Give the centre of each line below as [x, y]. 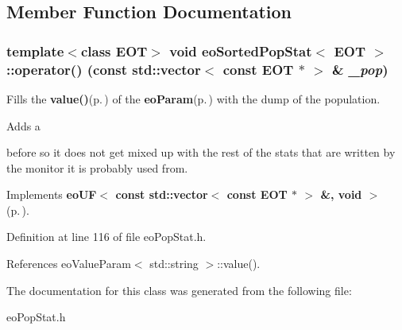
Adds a [23, 125]
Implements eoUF [52, 194]
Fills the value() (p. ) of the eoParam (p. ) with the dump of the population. [193, 98]
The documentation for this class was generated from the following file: [179, 290]
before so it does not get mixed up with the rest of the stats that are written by [201, 152]
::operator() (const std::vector [104, 69]
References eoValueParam [69, 264]
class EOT [114, 50]
